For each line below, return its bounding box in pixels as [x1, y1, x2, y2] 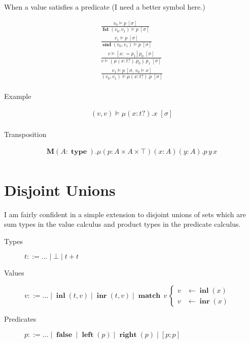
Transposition [4, 128, 47, 139]
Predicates [4, 314, 37, 324]
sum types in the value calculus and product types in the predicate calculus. [4, 219, 241, 229]
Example [4, 91, 31, 101]
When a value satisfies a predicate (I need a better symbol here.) [4, 2, 205, 12]
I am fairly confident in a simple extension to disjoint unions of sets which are [4, 209, 246, 219]
